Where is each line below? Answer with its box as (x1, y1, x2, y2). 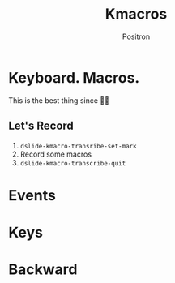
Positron (122, 32, 151, 41)
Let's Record (8, 119, 75, 133)
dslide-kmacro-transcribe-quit (19, 159, 126, 167)
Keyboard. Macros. (8, 68, 140, 87)
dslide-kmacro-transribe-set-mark (19, 142, 137, 150)
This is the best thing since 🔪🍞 (8, 95, 109, 105)
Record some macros (19, 149, 92, 159)
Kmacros (105, 5, 168, 24)
